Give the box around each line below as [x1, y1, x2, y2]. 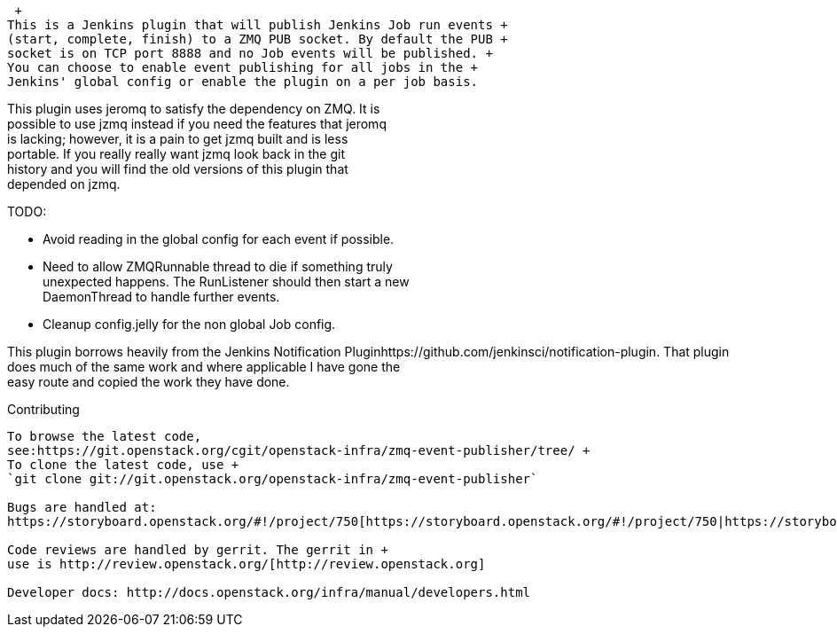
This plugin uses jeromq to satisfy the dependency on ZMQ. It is [7, 101, 380, 116]
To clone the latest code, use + [7, 458, 239, 472]
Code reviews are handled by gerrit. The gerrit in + [7, 543, 388, 557]
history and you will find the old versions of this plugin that [7, 161, 348, 176]
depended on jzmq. [7, 176, 121, 192]
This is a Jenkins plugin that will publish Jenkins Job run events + [7, 18, 508, 32]
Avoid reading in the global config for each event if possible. [43, 231, 395, 247]
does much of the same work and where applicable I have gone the [7, 359, 401, 374]
